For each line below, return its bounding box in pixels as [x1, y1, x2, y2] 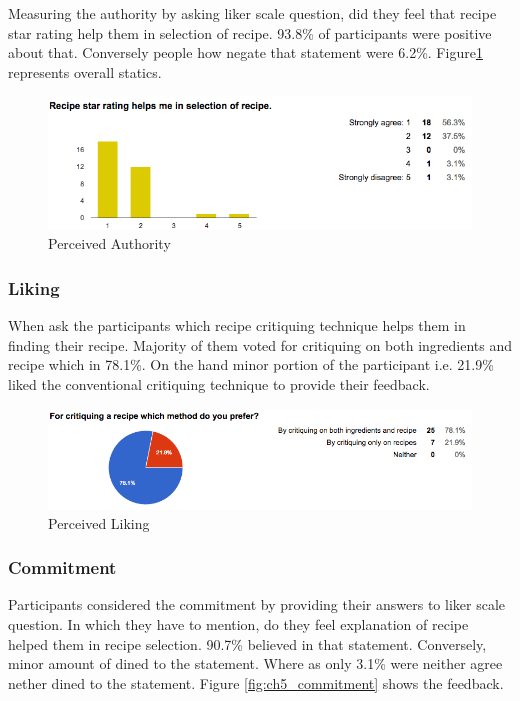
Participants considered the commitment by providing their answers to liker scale [8, 594, 506, 615]
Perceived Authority [48, 233, 171, 254]
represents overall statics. [8, 61, 162, 82]
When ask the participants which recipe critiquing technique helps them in [8, 315, 466, 336]
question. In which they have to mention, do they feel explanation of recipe [8, 614, 469, 635]
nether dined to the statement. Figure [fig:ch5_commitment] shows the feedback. [8, 672, 504, 693]
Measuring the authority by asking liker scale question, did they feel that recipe [8, 3, 497, 23]
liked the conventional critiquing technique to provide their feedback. [8, 374, 430, 395]
